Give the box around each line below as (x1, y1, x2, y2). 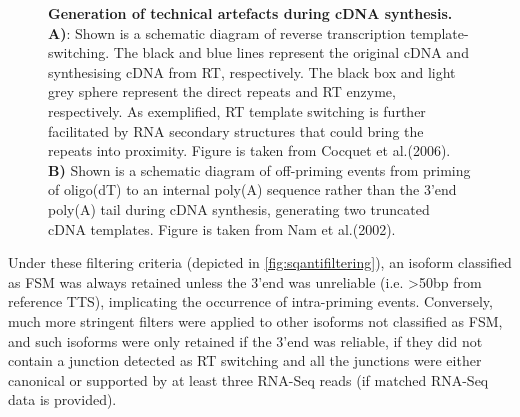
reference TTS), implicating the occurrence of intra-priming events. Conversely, (8, 291, 493, 312)
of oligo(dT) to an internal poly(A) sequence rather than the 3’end (48, 179, 457, 200)
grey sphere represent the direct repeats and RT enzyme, (48, 81, 396, 102)
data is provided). (8, 389, 117, 410)
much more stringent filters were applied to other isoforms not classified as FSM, (8, 310, 503, 331)
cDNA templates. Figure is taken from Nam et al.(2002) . (48, 218, 396, 239)
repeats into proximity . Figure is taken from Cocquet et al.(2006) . (48, 140, 451, 161)
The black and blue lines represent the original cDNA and (113, 42, 469, 63)
